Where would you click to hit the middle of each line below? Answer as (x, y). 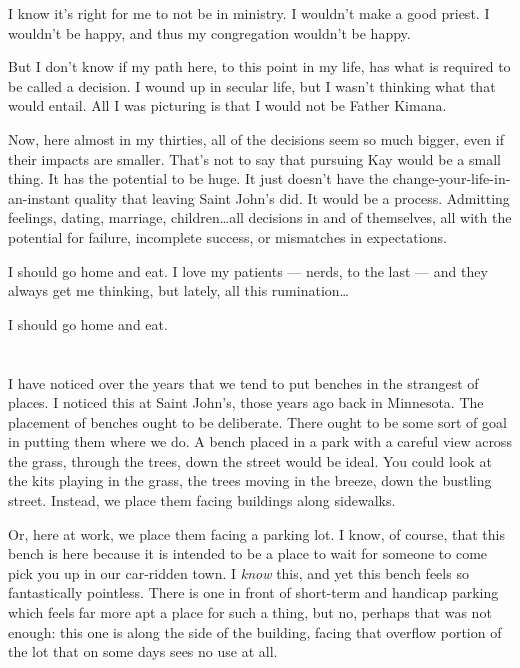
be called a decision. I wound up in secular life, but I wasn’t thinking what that (252, 85)
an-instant (39, 197)
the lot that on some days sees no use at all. (143, 651)
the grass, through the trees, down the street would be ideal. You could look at (250, 460)
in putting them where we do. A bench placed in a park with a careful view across (260, 441)
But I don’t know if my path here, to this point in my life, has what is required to (259, 66)
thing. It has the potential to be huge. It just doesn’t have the (198, 178)
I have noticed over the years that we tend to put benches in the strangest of (243, 382)
